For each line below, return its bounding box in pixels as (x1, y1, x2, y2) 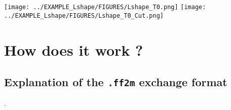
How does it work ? (4, 39, 143, 60)
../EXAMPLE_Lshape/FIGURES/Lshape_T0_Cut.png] (4, 12, 164, 19)
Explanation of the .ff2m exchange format (4, 74, 227, 90)
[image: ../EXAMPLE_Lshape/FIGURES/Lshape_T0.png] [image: (4, 4, 206, 11)
